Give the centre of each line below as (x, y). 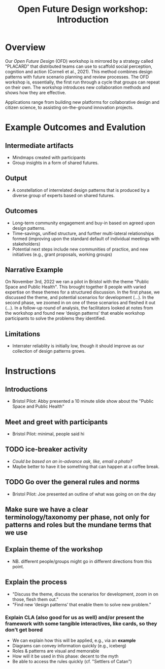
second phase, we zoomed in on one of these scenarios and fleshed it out (80, 303)
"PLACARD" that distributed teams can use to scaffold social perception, (79, 66)
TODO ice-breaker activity (46, 449)
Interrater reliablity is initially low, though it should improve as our (78, 346)
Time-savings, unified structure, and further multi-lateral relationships (83, 233)
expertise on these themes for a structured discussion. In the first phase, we (82, 292)
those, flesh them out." (35, 599)
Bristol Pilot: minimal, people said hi (48, 434)
